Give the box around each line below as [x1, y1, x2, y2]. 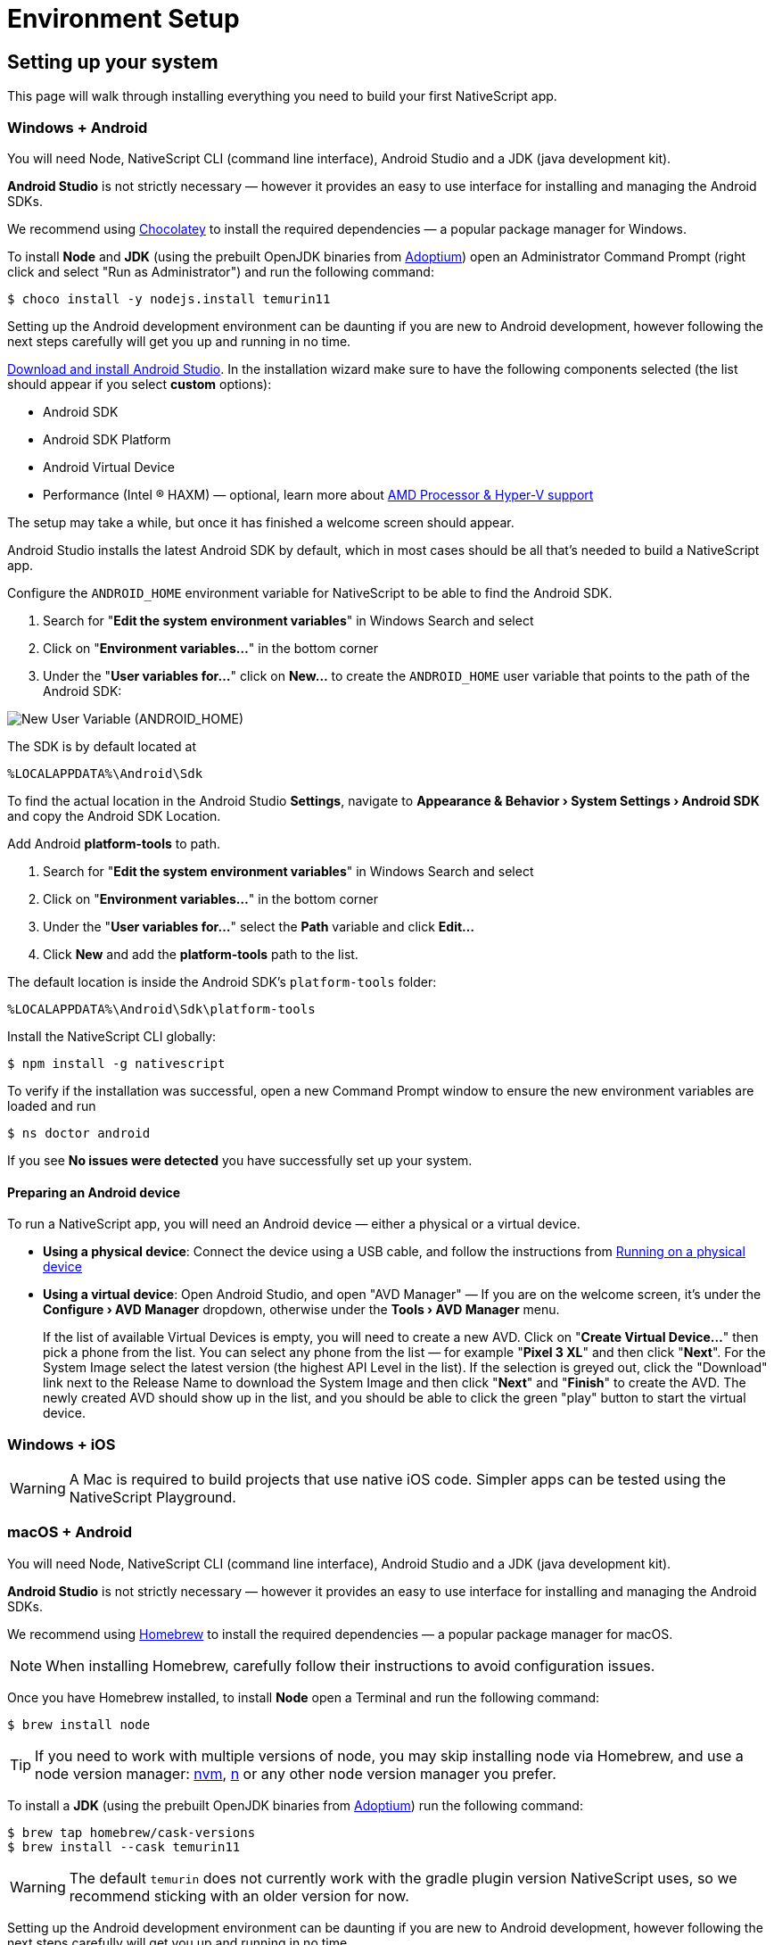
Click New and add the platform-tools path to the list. [43, 946, 358, 962]
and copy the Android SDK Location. [7, 807, 221, 824]
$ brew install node [7, 1717, 151, 1732]
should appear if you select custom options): [7, 376, 272, 392]
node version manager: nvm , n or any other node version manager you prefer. [35, 1764, 556, 1783]
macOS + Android [7, 1523, 132, 1542]
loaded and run [7, 1097, 96, 1113]
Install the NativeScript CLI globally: [7, 1028, 217, 1044]
